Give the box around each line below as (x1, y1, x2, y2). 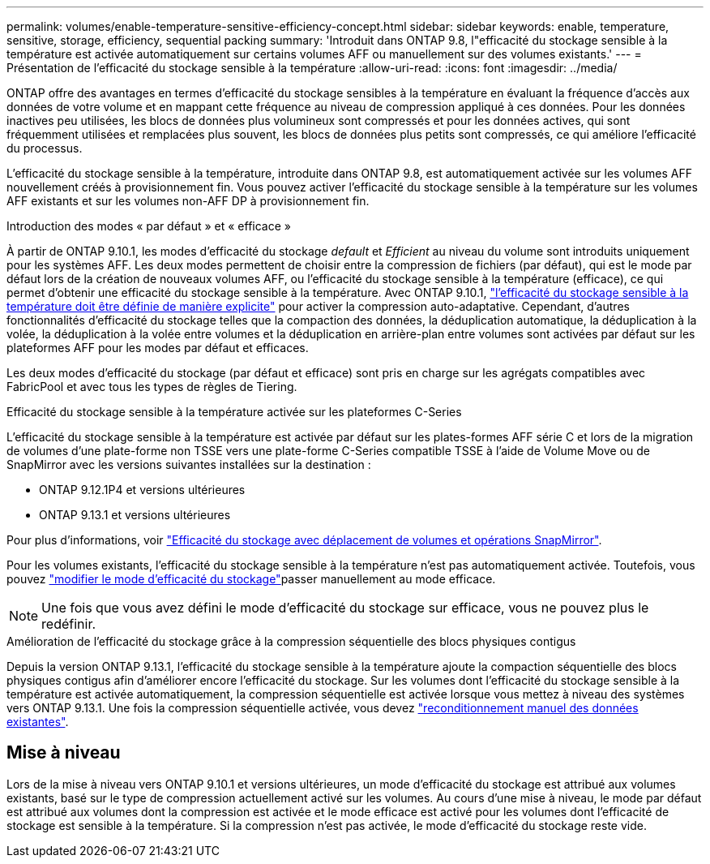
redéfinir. (41, 616, 96, 632)
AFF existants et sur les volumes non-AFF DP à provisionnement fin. (6, 194, 370, 208)
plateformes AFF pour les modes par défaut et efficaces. (6, 341, 309, 355)
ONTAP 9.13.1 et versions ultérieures (39, 508, 231, 522)
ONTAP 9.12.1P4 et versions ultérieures (39, 483, 246, 496)
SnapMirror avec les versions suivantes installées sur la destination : (6, 458, 371, 471)
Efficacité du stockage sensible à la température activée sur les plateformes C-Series (6, 405, 462, 419)
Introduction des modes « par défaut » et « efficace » (6, 219, 291, 233)
